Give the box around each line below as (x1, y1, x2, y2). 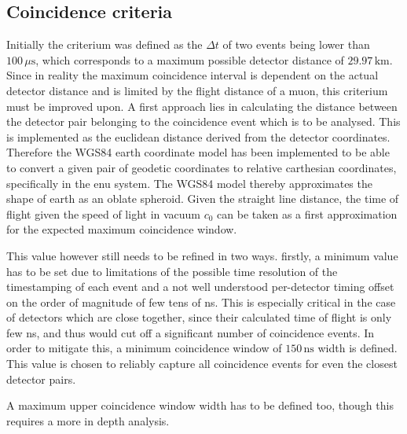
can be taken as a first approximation (217, 205, 398, 222)
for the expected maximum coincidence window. (6, 221, 237, 237)
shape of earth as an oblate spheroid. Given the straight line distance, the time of (6, 190, 399, 207)
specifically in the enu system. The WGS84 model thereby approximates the (6, 175, 372, 191)
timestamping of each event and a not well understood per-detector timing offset (6, 278, 394, 295)
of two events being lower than (222, 36, 370, 53)
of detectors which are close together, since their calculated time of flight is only (6, 309, 392, 325)
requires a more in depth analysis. (6, 412, 170, 428)
